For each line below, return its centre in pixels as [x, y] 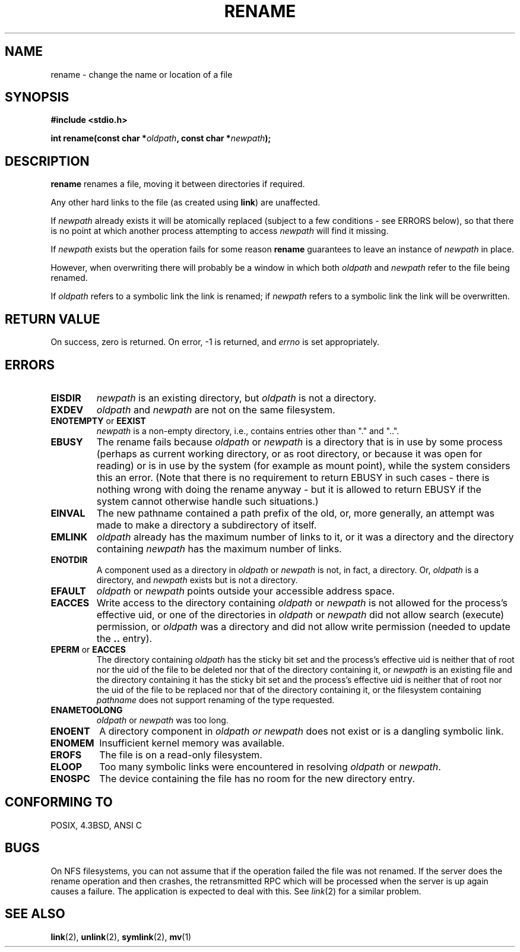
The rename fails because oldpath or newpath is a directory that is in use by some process [299, 442]
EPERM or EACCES [88, 649]
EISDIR [66, 398]
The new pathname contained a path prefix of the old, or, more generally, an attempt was [295, 513]
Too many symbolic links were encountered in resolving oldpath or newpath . [270, 766]
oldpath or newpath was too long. [162, 720]
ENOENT [70, 731]
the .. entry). [124, 638]
